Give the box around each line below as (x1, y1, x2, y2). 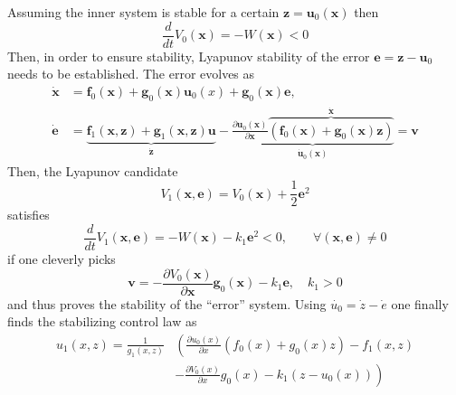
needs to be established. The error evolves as (7, 64, 255, 83)
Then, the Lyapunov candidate (7, 161, 178, 180)
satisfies (7, 205, 50, 224)
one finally (391, 294, 449, 313)
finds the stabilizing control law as (7, 312, 197, 331)
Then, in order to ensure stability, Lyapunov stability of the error (7, 46, 370, 65)
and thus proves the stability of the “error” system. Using (7, 294, 327, 313)
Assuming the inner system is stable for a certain (7, 3, 280, 21)
